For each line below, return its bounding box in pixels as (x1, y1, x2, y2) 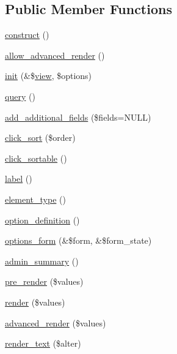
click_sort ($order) (5, 131, 76, 144)
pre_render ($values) (5, 275, 84, 288)
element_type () (5, 192, 66, 205)
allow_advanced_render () (5, 48, 105, 61)
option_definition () (5, 213, 80, 226)
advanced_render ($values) (5, 316, 106, 329)
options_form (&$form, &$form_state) (5, 234, 152, 247)
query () (5, 89, 35, 102)
